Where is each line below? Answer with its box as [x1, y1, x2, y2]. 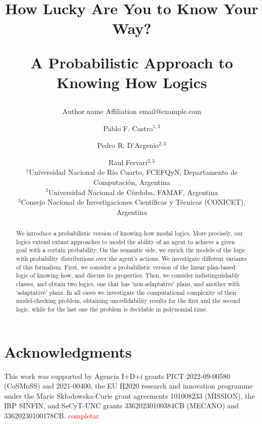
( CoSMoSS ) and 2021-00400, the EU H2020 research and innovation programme [4, 380, 253, 391]
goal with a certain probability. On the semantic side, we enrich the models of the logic [16, 246, 246, 254]
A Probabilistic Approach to [30, 52, 233, 72]
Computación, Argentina [93, 176, 170, 187]
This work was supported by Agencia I [4, 370, 124, 381]
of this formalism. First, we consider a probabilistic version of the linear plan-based [16, 262, 236, 271]
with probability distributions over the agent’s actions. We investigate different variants [16, 254, 247, 263]
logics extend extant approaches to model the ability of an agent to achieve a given [16, 237, 235, 246]
